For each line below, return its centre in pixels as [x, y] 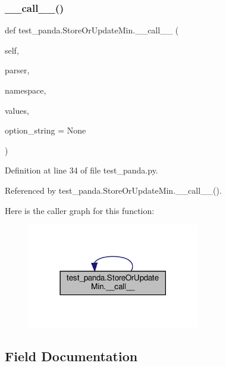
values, [17, 110]
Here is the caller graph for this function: [80, 210]
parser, [17, 70]
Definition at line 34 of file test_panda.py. [81, 170]
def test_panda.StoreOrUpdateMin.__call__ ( [92, 30]
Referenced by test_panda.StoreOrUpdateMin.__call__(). [113, 190]
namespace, [26, 90]
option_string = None [45, 130]
